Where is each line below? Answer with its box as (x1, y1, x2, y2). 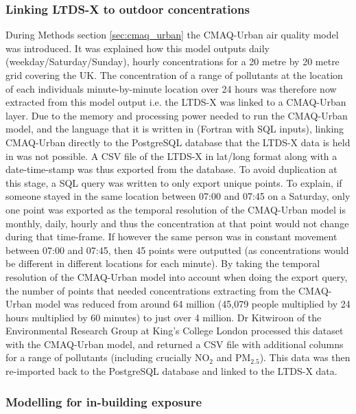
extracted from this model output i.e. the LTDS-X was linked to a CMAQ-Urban (5, 95, 346, 109)
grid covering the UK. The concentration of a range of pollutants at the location (5, 68, 343, 82)
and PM (216, 350, 251, 365)
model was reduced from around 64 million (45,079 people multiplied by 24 (35, 297, 351, 311)
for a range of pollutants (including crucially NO (5, 350, 210, 365)
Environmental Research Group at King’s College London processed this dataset (5, 323, 344, 338)
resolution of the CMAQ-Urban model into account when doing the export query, (5, 269, 348, 284)
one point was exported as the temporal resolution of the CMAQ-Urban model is (5, 202, 346, 216)
